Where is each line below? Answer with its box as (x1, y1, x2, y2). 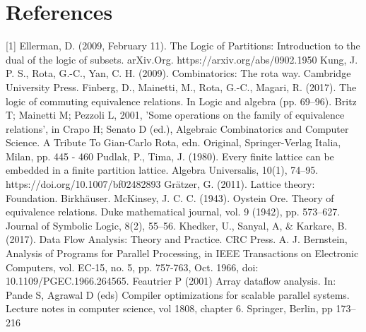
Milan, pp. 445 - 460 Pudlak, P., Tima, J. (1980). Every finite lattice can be (6, 148, 334, 163)
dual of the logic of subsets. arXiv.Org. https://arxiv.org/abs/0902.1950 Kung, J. (6, 52, 358, 66)
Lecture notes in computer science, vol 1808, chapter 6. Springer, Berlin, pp (6, 301, 333, 316)
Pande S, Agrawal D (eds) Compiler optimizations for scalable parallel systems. (6, 287, 350, 302)
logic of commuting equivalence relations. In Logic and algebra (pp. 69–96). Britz (6, 93, 357, 108)
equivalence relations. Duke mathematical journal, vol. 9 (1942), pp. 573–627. (6, 204, 341, 219)
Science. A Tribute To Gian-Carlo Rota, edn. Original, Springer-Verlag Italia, (6, 135, 341, 150)
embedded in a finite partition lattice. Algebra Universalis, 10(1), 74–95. (6, 162, 319, 177)
